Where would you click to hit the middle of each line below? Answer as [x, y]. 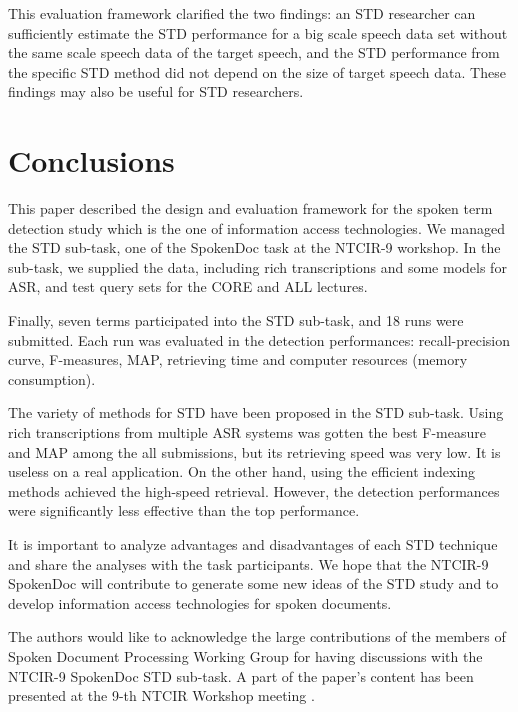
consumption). [52, 378]
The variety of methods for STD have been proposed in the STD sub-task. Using [256, 412]
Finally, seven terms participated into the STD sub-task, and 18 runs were [236, 320]
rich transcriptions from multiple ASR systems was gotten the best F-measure [247, 432]
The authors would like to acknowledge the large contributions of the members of [257, 636]
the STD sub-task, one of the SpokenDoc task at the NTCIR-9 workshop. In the [254, 247]
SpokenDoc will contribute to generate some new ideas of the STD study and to [253, 583]
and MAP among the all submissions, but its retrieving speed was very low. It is [254, 451]
